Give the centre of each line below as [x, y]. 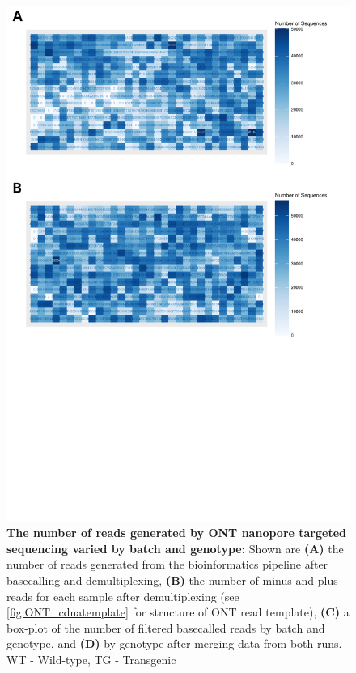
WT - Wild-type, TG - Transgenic [91, 659]
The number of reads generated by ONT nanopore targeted [176, 533]
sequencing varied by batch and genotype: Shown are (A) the [175, 548]
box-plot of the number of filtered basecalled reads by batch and [166, 627]
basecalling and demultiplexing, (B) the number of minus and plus [172, 580]
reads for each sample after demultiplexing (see [123, 596]
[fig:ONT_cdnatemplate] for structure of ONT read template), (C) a [178, 612]
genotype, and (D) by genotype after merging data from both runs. [174, 643]
